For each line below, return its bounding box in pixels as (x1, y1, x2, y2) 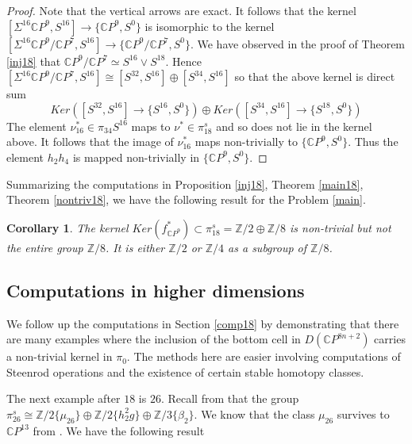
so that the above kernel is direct (234, 68, 395, 85)
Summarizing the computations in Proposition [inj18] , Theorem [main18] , (6, 175, 364, 192)
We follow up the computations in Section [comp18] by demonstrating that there (6, 315, 399, 331)
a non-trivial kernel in (6, 348, 113, 365)
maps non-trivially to (194, 133, 298, 150)
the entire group (6, 239, 83, 255)
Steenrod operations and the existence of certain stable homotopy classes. (6, 363, 364, 380)
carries (374, 331, 406, 347)
